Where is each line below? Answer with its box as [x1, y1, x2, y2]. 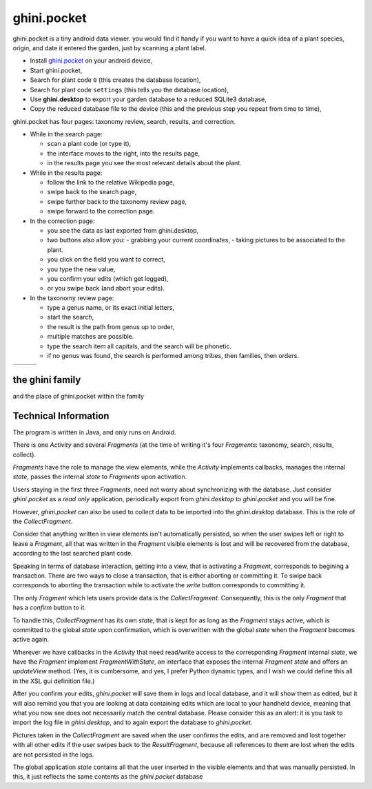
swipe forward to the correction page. [47, 207, 155, 215]
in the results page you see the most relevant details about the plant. [47, 159, 242, 167]
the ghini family [12, 374, 81, 386]
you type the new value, [47, 265, 116, 273]
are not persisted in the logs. [12, 750, 94, 759]
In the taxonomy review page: [30, 293, 114, 302]
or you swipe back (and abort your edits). [47, 284, 165, 293]
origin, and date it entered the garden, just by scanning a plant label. [12, 43, 207, 52]
